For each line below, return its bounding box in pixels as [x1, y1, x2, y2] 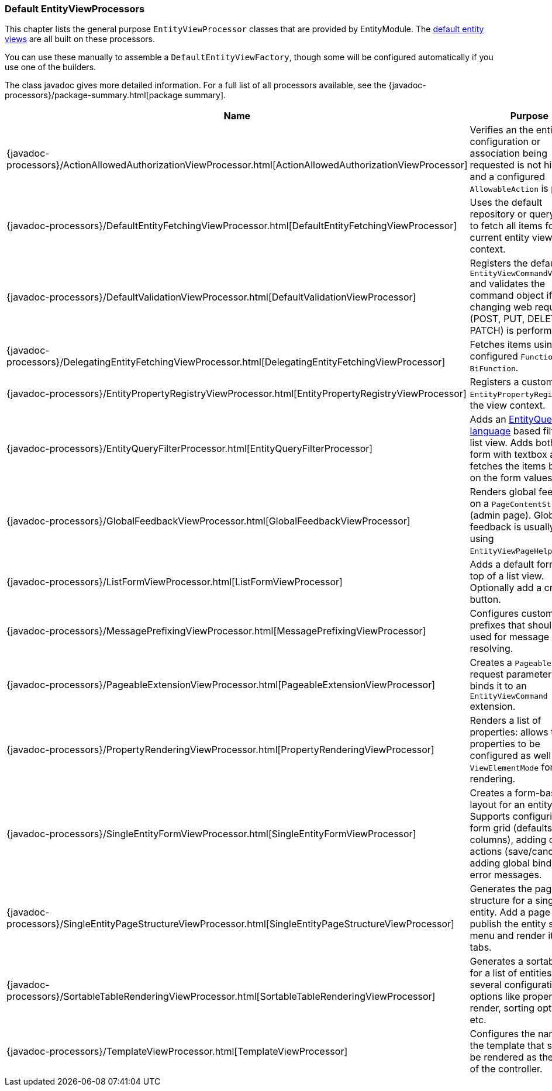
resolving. [470, 643, 513, 655]
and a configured [470, 171, 545, 183]
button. [470, 593, 501, 606]
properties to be [470, 738, 540, 750]
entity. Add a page [470, 906, 551, 919]
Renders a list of [470, 714, 541, 727]
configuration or [470, 136, 541, 148]
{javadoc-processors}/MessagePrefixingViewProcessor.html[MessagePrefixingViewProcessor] [6, 625, 426, 637]
